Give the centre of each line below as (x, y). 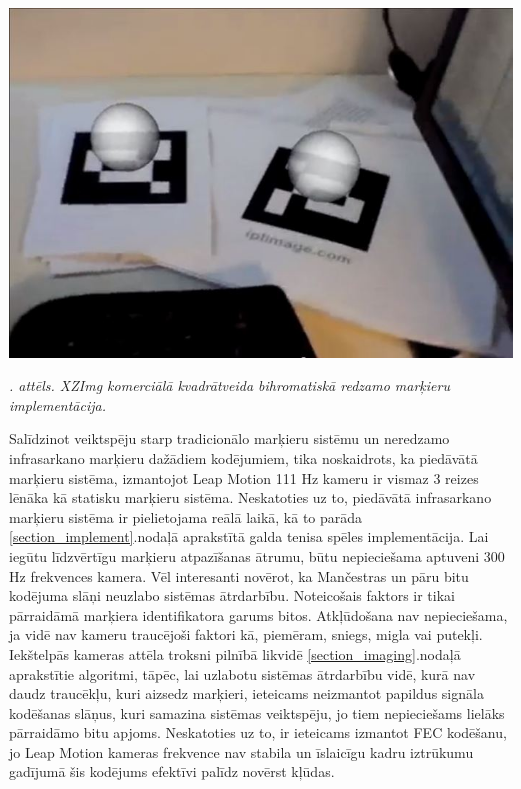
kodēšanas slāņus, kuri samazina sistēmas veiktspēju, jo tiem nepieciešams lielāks (257, 712)
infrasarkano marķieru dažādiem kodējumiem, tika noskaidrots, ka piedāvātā (243, 457)
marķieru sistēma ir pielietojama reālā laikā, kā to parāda (186, 516)
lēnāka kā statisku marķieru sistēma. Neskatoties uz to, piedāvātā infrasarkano (250, 497)
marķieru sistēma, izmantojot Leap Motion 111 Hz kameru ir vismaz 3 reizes (244, 477)
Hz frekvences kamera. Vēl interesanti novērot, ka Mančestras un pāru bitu (239, 575)
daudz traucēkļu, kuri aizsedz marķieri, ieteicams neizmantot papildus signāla (246, 693)
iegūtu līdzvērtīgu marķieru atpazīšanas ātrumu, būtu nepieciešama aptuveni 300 (257, 555)
